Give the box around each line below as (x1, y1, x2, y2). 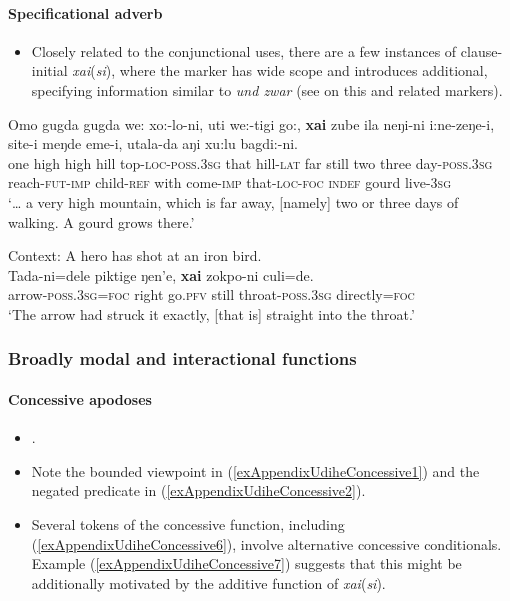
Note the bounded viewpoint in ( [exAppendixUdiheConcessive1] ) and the (31, 460, 480, 481)
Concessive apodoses (8, 388, 152, 409)
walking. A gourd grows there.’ (8, 211, 195, 232)
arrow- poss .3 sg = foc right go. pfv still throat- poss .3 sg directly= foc (8, 284, 415, 305)
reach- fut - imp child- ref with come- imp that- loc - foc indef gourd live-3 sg (8, 172, 452, 193)
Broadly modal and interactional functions (8, 346, 357, 371)
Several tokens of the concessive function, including (31, 513, 345, 534)
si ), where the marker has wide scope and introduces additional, (95, 60, 488, 81)
